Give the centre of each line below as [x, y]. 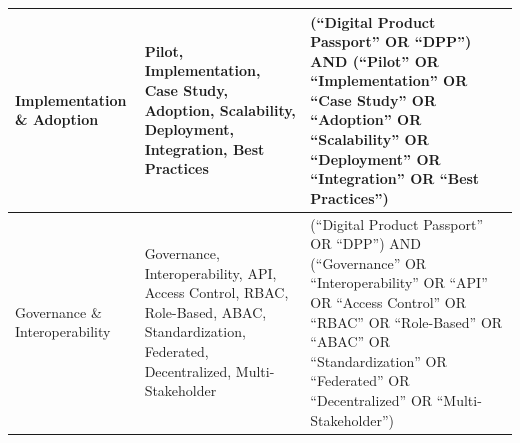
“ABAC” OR [350, 341]
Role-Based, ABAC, [205, 311]
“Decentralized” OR [371, 400]
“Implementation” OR [389, 80]
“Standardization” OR [378, 360]
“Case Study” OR [373, 99]
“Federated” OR [360, 380]
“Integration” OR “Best [395, 178]
